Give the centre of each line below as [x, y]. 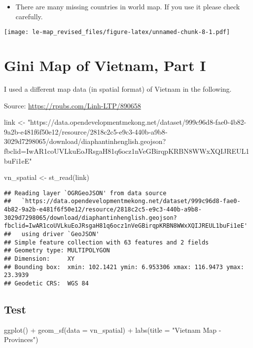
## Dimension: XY [39, 259]
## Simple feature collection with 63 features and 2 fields [107, 242]
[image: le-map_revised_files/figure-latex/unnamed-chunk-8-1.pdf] [117, 32]
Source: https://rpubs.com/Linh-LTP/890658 [72, 105]
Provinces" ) [21, 339]
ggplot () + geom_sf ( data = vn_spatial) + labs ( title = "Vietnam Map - [113, 330]
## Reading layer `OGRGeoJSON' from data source [85, 193]
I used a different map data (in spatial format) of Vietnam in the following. [118, 88]
